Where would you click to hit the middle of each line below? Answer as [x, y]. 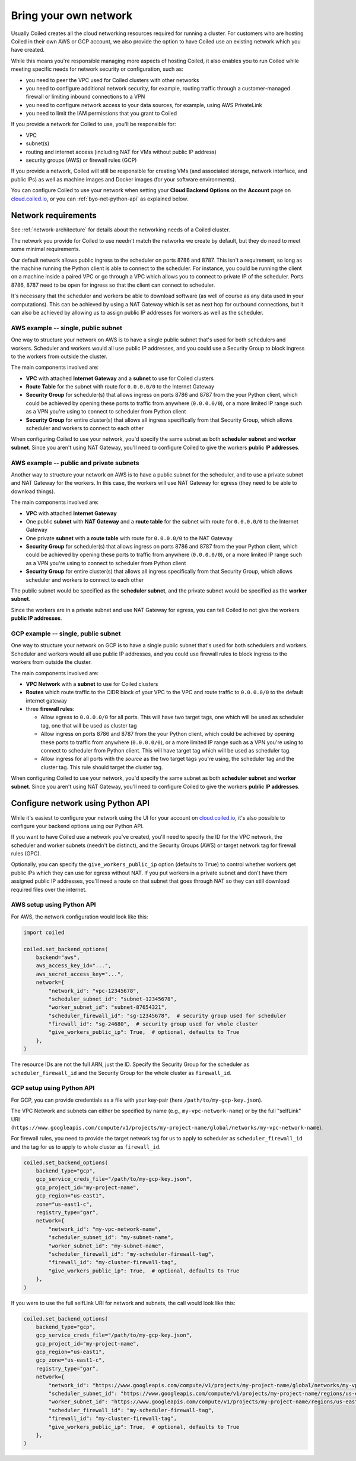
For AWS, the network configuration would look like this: [80, 917]
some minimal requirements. [46, 249]
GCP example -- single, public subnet [66, 634]
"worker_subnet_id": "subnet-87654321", [108, 1007]
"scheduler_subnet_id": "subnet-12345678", [113, 999]
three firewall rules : [50, 709]
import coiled [44, 932]
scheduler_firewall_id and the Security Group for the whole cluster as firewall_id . [121, 1073]
